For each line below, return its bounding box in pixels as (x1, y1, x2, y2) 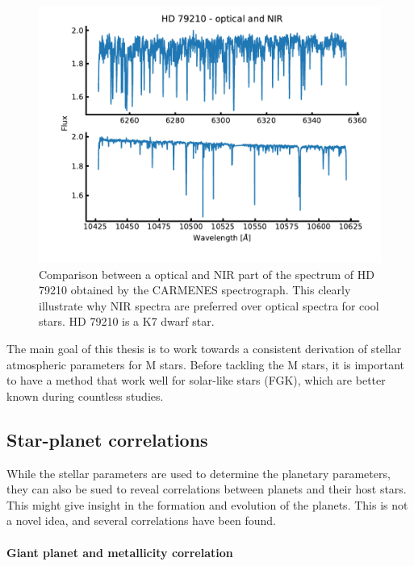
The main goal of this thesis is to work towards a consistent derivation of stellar (6, 339, 402, 356)
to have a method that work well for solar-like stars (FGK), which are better (6, 372, 386, 389)
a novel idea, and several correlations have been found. (6, 512, 276, 529)
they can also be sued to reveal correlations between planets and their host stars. (6, 481, 407, 497)
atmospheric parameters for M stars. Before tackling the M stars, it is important (6, 356, 404, 372)
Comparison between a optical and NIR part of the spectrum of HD (39, 265, 374, 282)
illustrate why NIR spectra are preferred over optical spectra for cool (39, 297, 379, 314)
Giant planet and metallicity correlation (6, 543, 233, 560)
